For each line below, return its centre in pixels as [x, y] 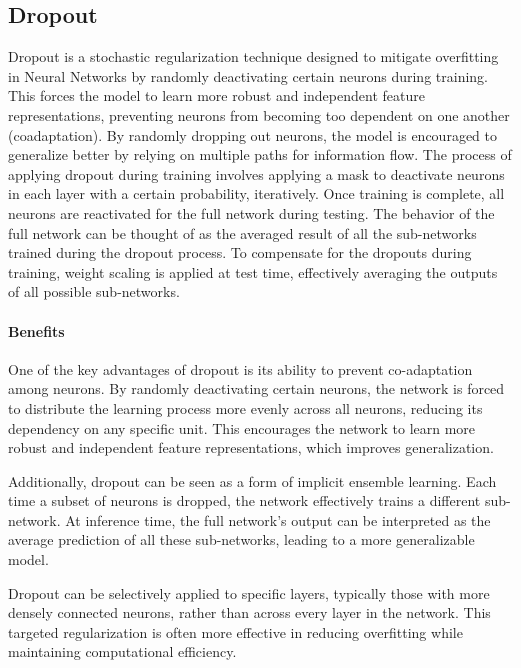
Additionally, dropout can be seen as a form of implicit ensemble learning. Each [252, 480]
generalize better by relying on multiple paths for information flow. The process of [260, 154]
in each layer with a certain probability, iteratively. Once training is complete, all [256, 193]
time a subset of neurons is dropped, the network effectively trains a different [244, 500]
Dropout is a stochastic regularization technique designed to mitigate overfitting [253, 56]
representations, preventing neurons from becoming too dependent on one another [259, 114]
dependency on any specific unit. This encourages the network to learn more [242, 427]
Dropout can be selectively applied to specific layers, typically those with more [249, 592]
